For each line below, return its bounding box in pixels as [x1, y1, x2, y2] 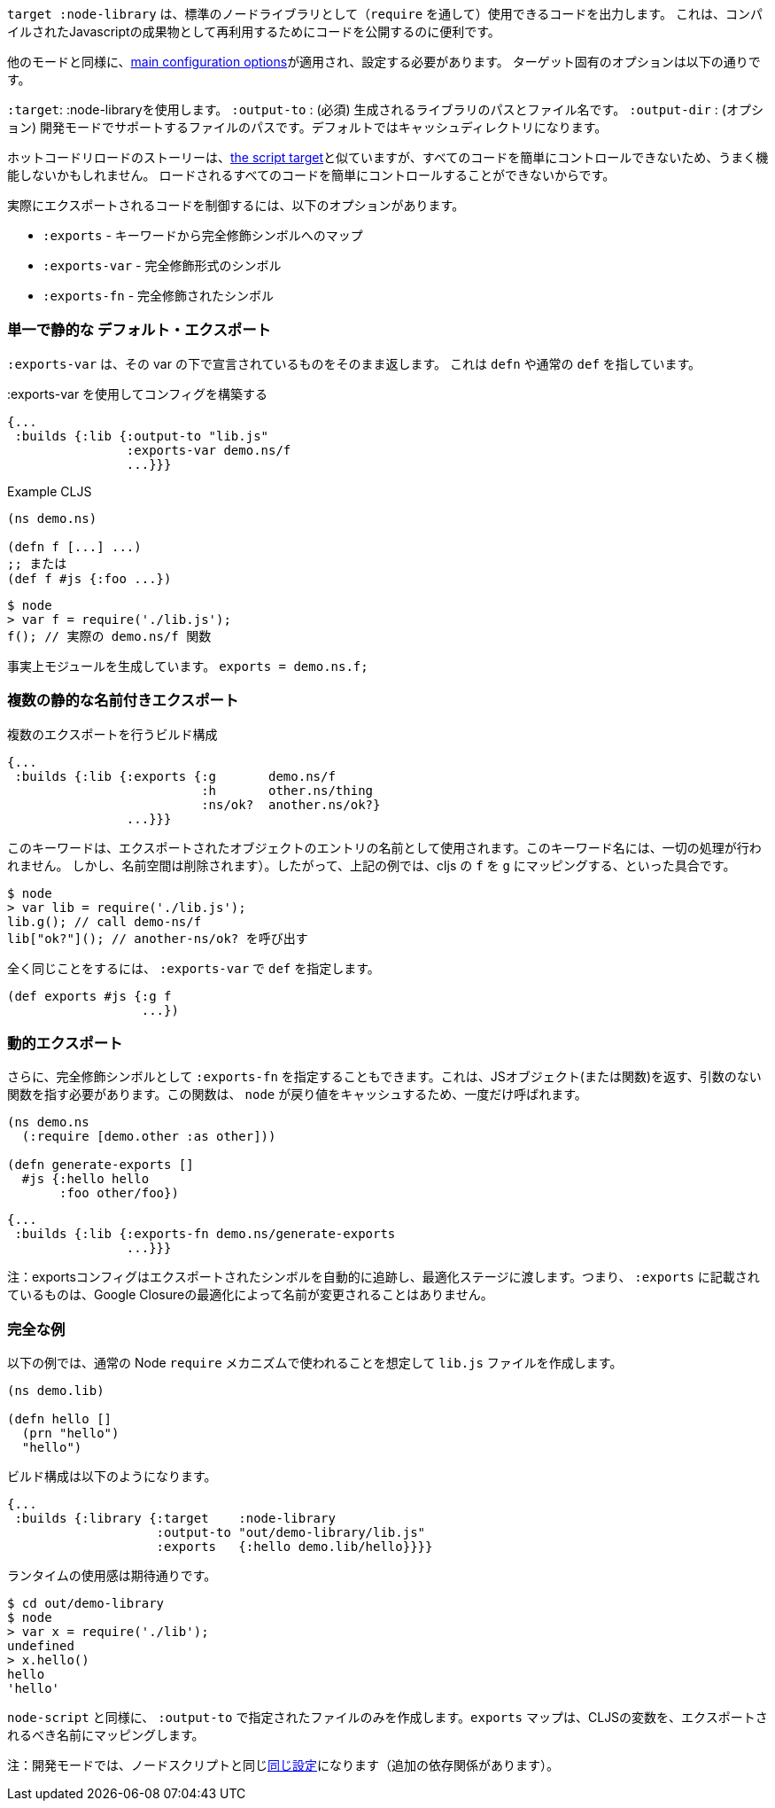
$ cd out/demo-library [7, 1596, 165, 1610]
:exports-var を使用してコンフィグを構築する [7, 386, 268, 401]
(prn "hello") [21, 1426, 120, 1440]
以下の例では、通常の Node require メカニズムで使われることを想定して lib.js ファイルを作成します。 [7, 1355, 623, 1370]
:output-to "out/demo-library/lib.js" [156, 1525, 426, 1539]
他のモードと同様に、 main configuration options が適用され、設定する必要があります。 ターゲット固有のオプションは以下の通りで [7, 54, 761, 69]
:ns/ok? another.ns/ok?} [201, 797, 381, 812]
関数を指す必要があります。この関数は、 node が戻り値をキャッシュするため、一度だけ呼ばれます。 [7, 1087, 587, 1103]
